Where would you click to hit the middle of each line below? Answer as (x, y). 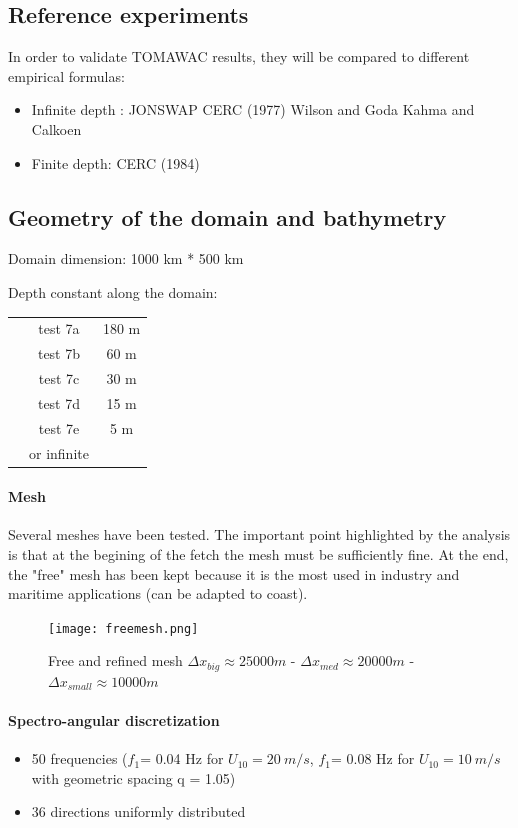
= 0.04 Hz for (182, 758)
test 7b (59, 353)
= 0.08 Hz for (372, 758)
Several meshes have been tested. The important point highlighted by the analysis (259, 534)
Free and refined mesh (115, 660)
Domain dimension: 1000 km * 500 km (126, 258)
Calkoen (56, 128)
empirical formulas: (66, 75)
